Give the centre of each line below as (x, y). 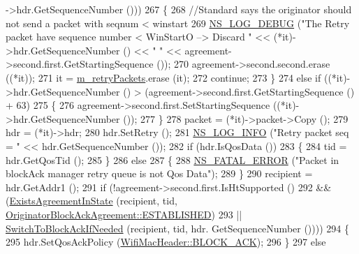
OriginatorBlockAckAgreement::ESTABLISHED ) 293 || (124, 214)
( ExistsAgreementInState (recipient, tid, (91, 201)
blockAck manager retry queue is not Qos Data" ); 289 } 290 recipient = (159, 173)
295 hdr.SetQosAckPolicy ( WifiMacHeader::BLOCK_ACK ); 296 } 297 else (166, 242)
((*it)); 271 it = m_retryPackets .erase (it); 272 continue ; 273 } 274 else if (163, 77)
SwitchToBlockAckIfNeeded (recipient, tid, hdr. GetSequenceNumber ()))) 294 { (177, 228)
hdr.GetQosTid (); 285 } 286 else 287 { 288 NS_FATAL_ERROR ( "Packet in (173, 159)
